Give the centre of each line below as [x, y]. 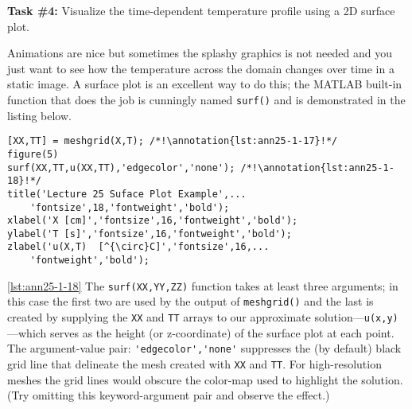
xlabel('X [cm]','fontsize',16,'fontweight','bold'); [153, 221]
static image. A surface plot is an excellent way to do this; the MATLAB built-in [205, 84]
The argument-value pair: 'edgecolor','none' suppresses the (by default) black [204, 348]
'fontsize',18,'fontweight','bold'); [130, 207]
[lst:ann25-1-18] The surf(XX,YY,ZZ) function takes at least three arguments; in [203, 285]
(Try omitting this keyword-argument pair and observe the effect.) [169, 395]
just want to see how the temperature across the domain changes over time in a [201, 68]
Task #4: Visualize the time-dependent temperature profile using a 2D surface [201, 10]
